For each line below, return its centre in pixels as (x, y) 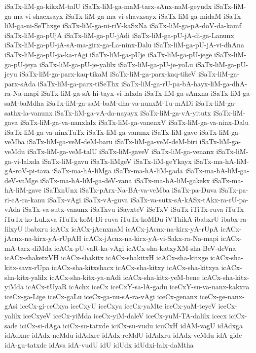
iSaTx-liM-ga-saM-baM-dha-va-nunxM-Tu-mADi (120, 102)
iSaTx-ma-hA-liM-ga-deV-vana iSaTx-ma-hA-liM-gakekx (125, 180)
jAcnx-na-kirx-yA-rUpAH (43, 238)
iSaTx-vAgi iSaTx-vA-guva (88, 199)
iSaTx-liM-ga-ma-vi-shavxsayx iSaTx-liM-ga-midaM (143, 16)
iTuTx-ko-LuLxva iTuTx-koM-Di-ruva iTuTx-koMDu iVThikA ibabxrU (112, 219)
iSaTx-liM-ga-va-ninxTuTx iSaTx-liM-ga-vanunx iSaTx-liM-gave (101, 132)
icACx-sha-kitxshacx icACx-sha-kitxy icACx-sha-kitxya (135, 267)
